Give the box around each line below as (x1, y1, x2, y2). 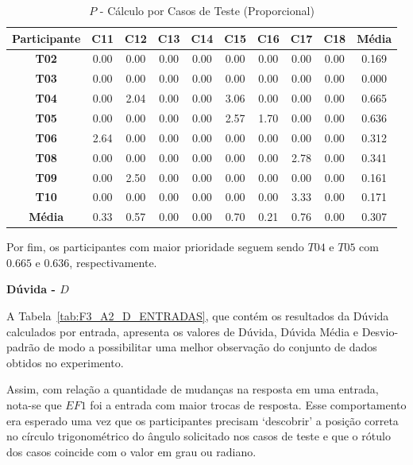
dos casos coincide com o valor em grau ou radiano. (6, 443, 257, 459)
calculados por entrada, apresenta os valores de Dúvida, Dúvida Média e (6, 323, 359, 339)
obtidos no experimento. (6, 354, 124, 370)
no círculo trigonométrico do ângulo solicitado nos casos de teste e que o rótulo (6, 428, 391, 444)
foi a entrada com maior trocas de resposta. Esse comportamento (90, 397, 407, 413)
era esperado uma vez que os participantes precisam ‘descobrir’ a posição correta (6, 412, 399, 428)
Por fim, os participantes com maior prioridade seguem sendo (6, 238, 304, 255)
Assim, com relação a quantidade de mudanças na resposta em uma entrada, (6, 381, 379, 397)
